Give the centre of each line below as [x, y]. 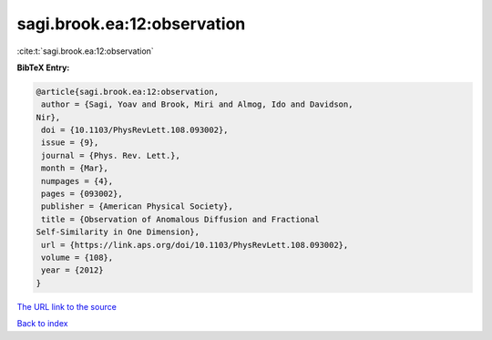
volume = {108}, [77, 258]
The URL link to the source [67, 306]
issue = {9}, [70, 143]
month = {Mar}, [75, 168]
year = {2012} [72, 270]
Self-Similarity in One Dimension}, [118, 232]
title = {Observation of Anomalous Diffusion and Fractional [180, 219]
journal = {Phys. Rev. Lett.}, [111, 155]
